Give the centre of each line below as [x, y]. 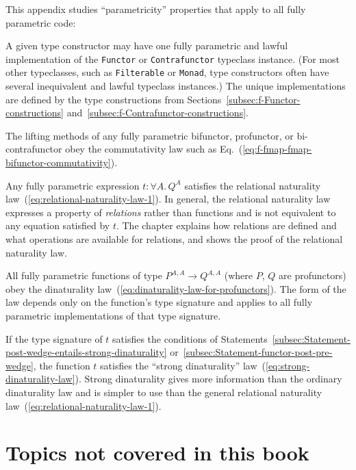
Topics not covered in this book [157, 453]
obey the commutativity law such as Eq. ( [154, 149]
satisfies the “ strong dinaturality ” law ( [183, 365]
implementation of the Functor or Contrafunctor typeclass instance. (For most [173, 58]
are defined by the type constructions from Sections [114, 99]
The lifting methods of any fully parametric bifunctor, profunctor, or [150, 135]
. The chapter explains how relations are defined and [226, 225]
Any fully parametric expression [73, 185]
